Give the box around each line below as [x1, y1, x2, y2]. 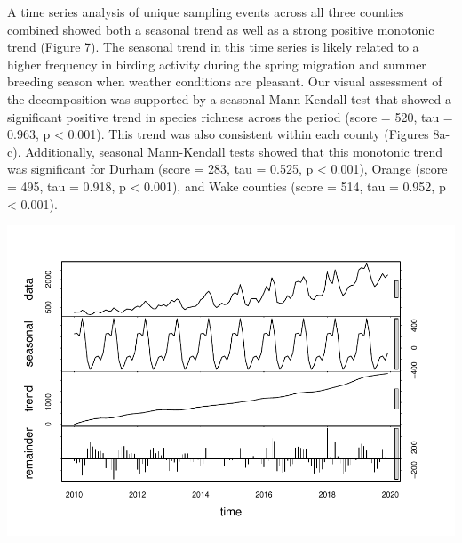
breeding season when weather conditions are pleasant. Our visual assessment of [7, 72, 442, 91]
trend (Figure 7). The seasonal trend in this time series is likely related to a [7, 37, 419, 56]
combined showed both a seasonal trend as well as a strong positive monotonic [7, 20, 434, 38]
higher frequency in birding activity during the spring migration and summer [7, 54, 426, 73]
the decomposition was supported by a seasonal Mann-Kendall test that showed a [7, 89, 451, 108]
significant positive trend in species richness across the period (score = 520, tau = [7, 107, 453, 126]
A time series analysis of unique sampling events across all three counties [7, 3, 404, 20]
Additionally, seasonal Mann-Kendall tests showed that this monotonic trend [25, 142, 443, 160]
